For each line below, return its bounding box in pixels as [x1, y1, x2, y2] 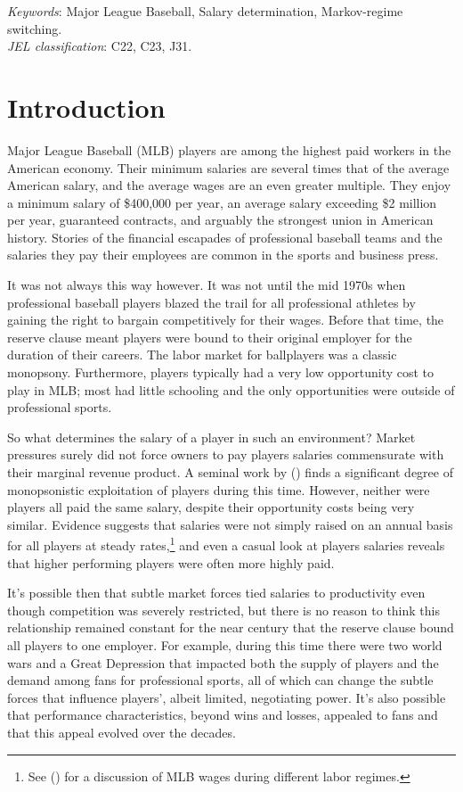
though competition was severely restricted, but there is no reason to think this [7, 600, 440, 619]
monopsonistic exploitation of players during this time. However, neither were [7, 480, 430, 499]
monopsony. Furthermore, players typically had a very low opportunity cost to [7, 363, 435, 382]
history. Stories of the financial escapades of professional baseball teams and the [7, 227, 443, 246]
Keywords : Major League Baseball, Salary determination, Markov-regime [7, 2, 403, 20]
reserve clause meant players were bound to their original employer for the [7, 327, 412, 346]
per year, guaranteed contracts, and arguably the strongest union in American [7, 210, 434, 229]
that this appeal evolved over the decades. [7, 722, 236, 741]
